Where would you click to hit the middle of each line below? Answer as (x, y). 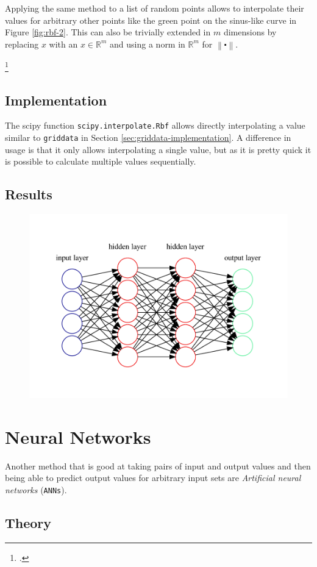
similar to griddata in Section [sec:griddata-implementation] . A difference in (148, 137)
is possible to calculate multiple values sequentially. (101, 161)
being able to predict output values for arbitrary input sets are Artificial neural (153, 478)
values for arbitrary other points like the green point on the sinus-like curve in (151, 20)
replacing (22, 44)
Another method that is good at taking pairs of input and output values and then (158, 465)
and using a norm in (148, 44)
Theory (28, 523)
